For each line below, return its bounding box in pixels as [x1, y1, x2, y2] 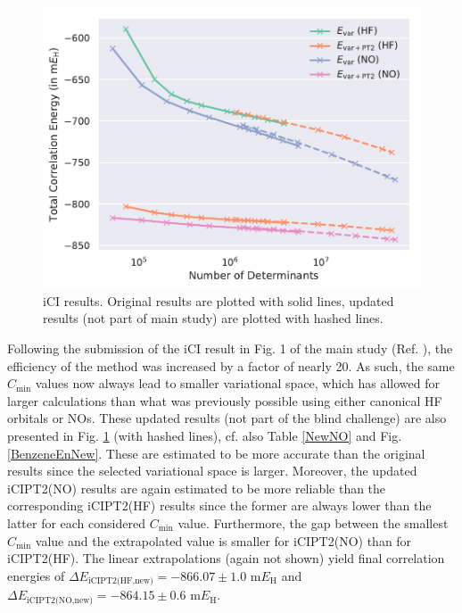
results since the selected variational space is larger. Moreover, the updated [7, 461, 417, 480]
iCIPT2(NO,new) [27, 595, 94, 605]
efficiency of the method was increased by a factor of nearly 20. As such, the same [7, 356, 455, 375]
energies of [7, 566, 65, 584]
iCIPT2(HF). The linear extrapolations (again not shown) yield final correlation [7, 549, 445, 567]
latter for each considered [7, 514, 145, 533]
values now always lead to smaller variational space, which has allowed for [35, 374, 440, 393]
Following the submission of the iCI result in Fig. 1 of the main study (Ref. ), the [7, 339, 453, 358]
